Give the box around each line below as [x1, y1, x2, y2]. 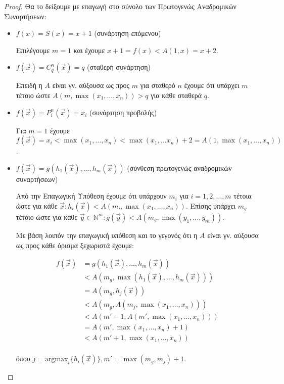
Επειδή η [16, 80, 42, 90]
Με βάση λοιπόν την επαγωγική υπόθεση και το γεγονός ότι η [16, 229, 198, 240]
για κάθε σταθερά [151, 89, 202, 100]
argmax [44, 356, 68, 363]
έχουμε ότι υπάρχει [184, 80, 240, 90]
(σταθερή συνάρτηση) [87, 62, 151, 72]
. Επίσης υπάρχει [185, 200, 236, 211]
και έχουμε [73, 44, 105, 55]
